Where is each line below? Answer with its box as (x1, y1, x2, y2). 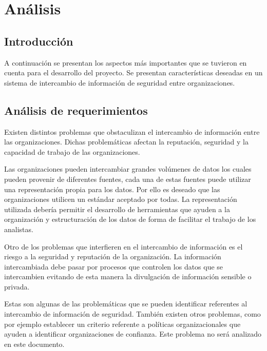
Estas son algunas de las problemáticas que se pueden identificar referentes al (4, 298, 247, 309)
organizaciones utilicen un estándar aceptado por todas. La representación (4, 194, 237, 204)
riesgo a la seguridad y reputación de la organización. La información (4, 251, 221, 262)
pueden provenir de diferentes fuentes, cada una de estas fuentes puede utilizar (4, 173, 251, 184)
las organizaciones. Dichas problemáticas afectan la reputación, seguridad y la (4, 136, 249, 147)
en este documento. (4, 338, 65, 349)
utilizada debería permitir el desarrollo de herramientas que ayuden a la (4, 203, 230, 214)
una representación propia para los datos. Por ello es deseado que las (4, 183, 220, 194)
